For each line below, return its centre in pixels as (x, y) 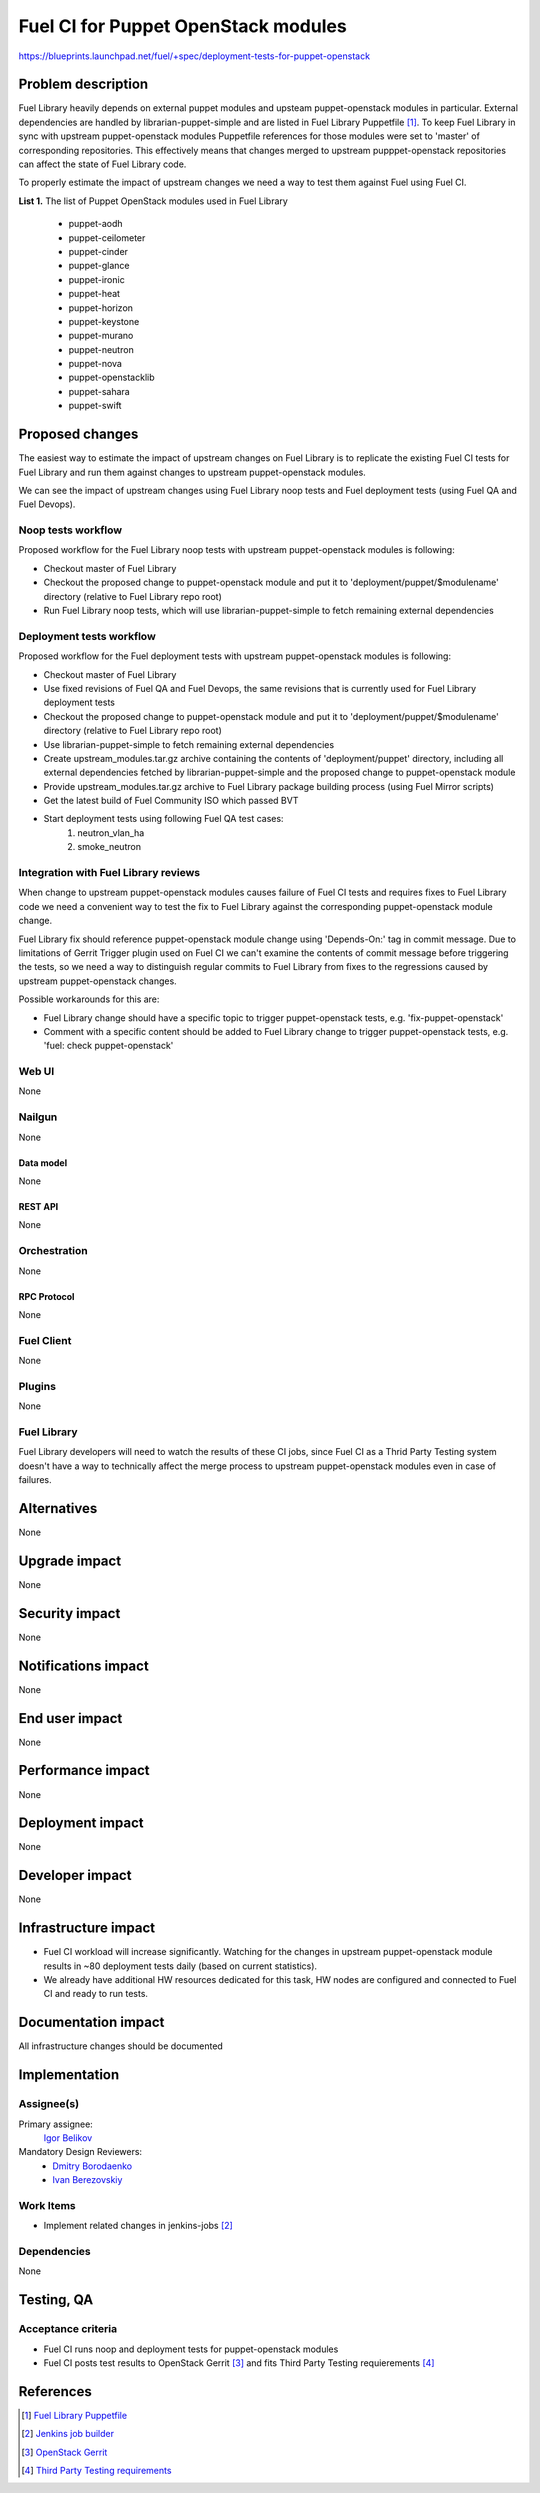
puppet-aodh (96, 224)
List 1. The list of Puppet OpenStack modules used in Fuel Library (153, 201)
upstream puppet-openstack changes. (97, 981)
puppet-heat (94, 294)
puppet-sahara (99, 391)
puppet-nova (95, 364)
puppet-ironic (96, 279)
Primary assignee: (56, 2124)
